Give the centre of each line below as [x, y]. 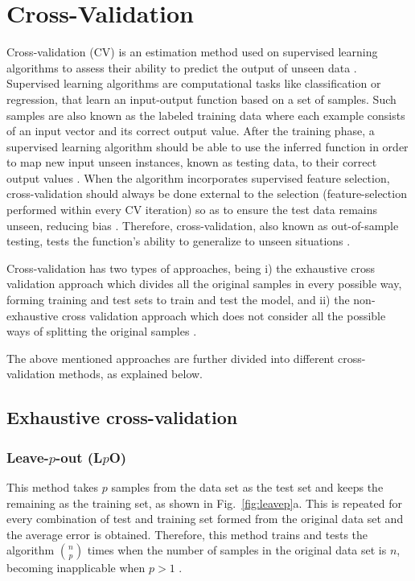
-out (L [79, 457]
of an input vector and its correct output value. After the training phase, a [191, 131]
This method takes [53, 487]
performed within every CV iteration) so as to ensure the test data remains [192, 210]
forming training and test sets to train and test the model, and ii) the [178, 300]
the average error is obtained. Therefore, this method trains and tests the [187, 534]
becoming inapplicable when [76, 568]
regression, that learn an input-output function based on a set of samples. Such [201, 99]
